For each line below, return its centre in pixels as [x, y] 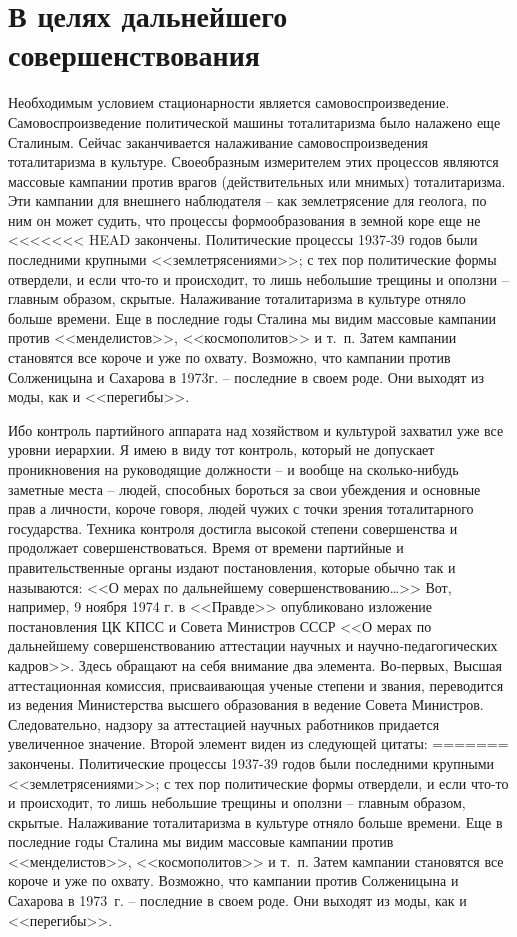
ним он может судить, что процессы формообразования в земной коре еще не [244, 219]
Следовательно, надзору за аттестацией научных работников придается [224, 723]
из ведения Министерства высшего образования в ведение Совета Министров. [246, 704]
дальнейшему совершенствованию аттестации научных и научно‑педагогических [253, 645]
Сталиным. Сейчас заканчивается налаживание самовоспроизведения [218, 141]
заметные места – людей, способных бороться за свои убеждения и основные [244, 488]
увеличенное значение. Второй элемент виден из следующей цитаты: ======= [258, 743]
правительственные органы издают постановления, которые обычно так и [232, 566]
